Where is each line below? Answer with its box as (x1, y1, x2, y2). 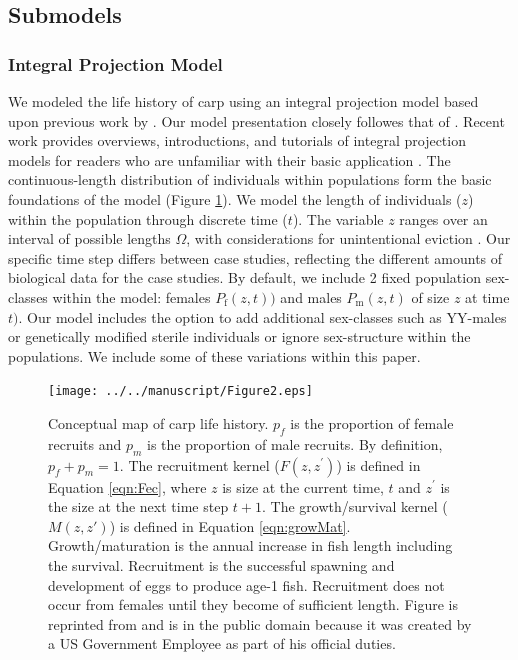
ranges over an (399, 208, 488, 229)
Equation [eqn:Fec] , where (48, 476, 207, 497)
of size (411, 286, 450, 307)
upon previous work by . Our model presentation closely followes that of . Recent (8, 110, 505, 131)
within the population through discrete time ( (8, 208, 288, 229)
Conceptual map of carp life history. (48, 412, 269, 433)
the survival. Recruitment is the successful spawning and (48, 554, 395, 575)
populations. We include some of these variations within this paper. (8, 345, 421, 366)
